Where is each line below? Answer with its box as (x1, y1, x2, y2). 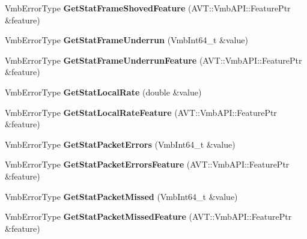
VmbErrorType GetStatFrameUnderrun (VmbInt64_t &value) (5, 34, 248, 46)
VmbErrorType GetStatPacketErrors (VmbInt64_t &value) (5, 138, 236, 150)
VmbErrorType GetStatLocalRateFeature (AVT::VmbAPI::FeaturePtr (5, 106, 277, 118)
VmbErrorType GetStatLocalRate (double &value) (5, 85, 202, 98)
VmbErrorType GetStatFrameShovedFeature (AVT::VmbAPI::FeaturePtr (5, 2, 291, 14)
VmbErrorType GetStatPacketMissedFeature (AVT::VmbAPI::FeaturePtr (5, 210, 292, 223)
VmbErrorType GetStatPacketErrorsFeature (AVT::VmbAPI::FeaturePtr (5, 158, 290, 171)
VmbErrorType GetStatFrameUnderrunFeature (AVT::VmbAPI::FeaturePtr (5, 53, 302, 66)
